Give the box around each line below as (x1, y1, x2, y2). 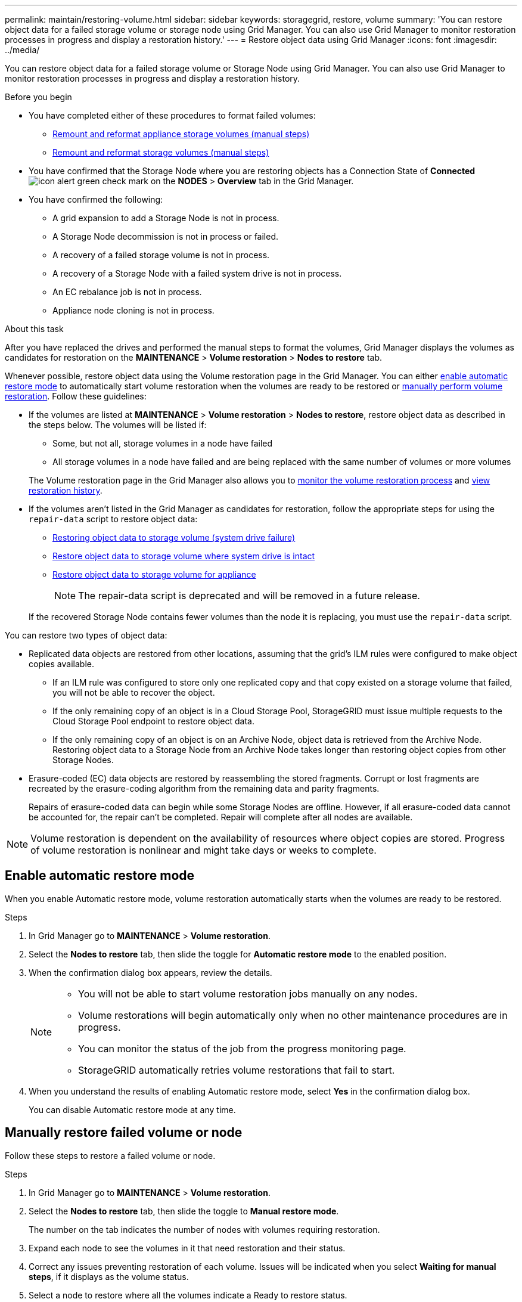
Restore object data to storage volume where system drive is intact (52, 551, 315, 561)
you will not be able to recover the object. (52, 687, 215, 697)
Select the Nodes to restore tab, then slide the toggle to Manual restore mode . (29, 1205, 339, 1216)
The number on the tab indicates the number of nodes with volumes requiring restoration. (29, 1224, 380, 1235)
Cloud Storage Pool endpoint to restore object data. (52, 716, 254, 726)
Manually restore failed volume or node (5, 1125, 243, 1140)
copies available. (29, 659, 94, 669)
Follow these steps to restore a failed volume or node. (5, 1150, 216, 1161)
